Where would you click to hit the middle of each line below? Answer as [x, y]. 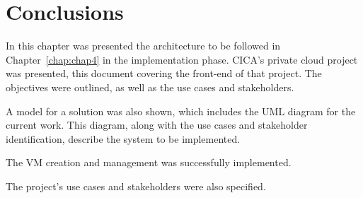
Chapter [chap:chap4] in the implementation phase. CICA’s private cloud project [182, 59]
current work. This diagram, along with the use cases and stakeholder [157, 125]
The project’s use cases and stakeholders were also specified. [136, 186]
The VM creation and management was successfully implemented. [149, 162]
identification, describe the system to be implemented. [123, 138]
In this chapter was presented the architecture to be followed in [143, 46]
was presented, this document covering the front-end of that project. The [164, 73]
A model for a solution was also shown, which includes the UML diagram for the [181, 111]
